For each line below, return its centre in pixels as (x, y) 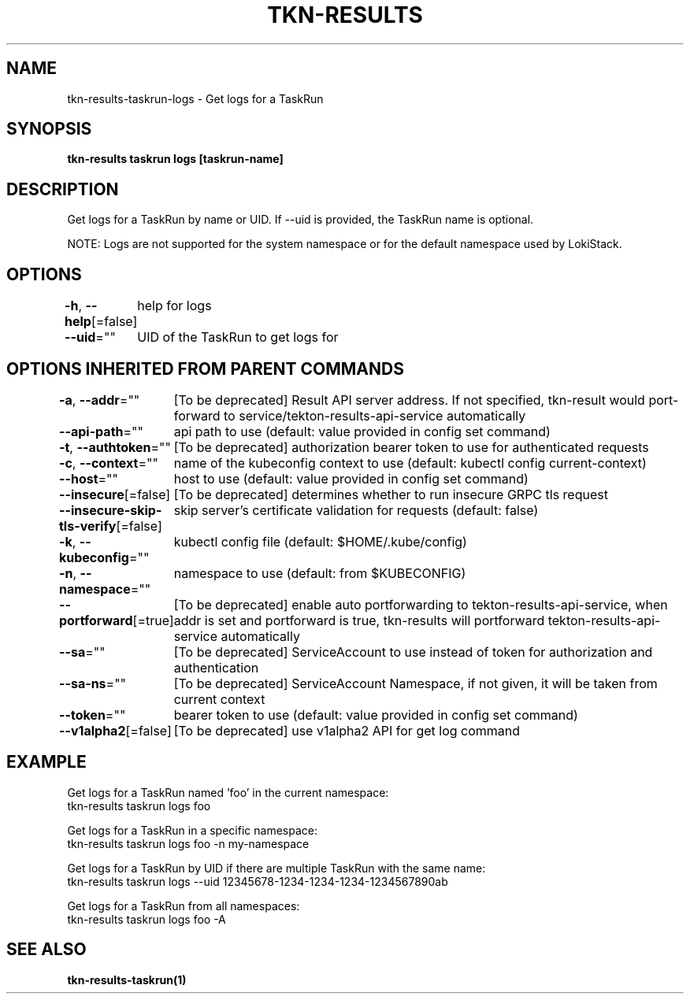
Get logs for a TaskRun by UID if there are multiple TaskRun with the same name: (276, 868)
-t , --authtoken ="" (115, 447)
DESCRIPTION (63, 189)
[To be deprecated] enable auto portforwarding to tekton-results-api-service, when (421, 604)
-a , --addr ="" (99, 400)
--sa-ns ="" (93, 683)
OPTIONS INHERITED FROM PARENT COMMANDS (205, 369)
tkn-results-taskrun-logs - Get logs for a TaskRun (195, 98)
